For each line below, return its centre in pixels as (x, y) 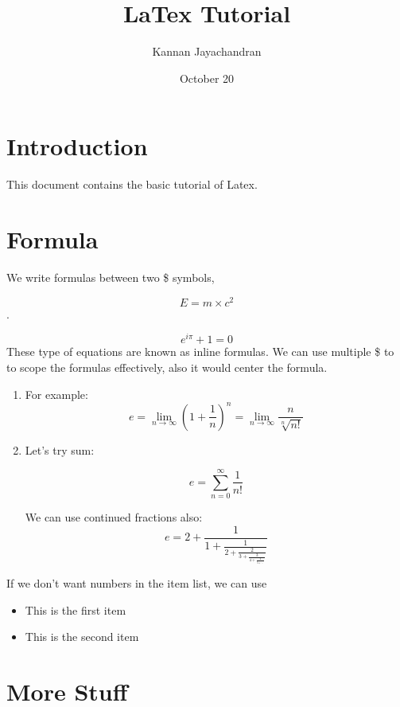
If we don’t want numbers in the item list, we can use (137, 583)
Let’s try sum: (60, 449)
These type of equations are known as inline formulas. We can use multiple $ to (200, 352)
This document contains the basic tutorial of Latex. (132, 184)
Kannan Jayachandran (207, 51)
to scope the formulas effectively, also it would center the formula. (167, 367)
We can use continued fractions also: (114, 517)
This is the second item (82, 637)
